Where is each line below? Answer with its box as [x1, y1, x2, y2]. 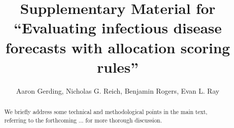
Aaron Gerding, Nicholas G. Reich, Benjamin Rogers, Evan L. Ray [16, 85, 220, 96]
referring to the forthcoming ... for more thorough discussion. [4, 116, 162, 124]
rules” [97, 56, 139, 77]
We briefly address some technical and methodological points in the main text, [4, 108, 208, 116]
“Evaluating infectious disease [13, 17, 222, 38]
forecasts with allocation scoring [5, 37, 230, 57]
